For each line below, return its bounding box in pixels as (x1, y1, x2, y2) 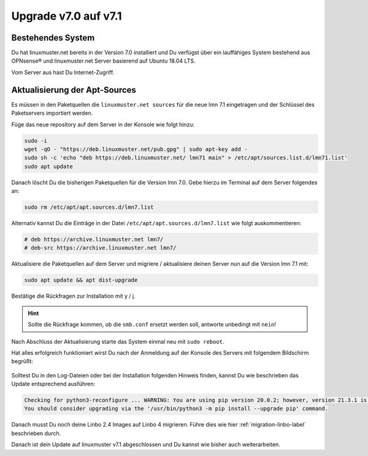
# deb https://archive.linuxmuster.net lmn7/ (24, 236, 164, 243)
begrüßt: (11, 358, 34, 365)
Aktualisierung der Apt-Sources (11, 85, 136, 95)
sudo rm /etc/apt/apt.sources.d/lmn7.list (24, 204, 154, 211)
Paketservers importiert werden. (11, 109, 93, 117)
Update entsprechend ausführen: (11, 381, 95, 388)
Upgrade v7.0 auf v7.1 (11, 9, 122, 23)
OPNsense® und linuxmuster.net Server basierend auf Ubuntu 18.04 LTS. (11, 57, 196, 64)
